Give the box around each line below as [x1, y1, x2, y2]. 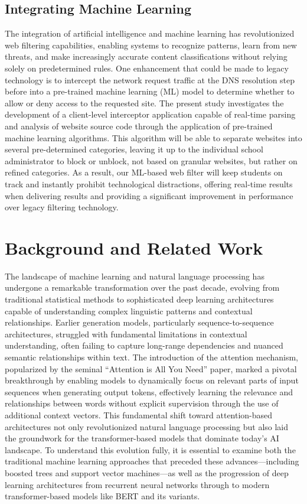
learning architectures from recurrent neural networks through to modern [5, 478, 270, 490]
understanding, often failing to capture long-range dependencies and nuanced [5, 339, 283, 352]
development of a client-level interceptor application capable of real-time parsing [5, 108, 296, 121]
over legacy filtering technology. [5, 201, 119, 213]
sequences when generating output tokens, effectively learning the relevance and [5, 385, 293, 398]
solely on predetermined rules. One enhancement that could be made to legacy [5, 61, 289, 74]
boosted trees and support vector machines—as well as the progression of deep [5, 466, 289, 479]
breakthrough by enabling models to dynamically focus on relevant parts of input [5, 374, 299, 386]
